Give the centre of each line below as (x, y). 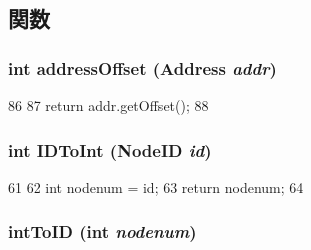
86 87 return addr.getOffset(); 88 (108, 105)
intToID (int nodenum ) (102, 231)
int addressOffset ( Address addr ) (142, 67)
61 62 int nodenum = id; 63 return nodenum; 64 (156, 186)
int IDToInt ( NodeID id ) (110, 149)
